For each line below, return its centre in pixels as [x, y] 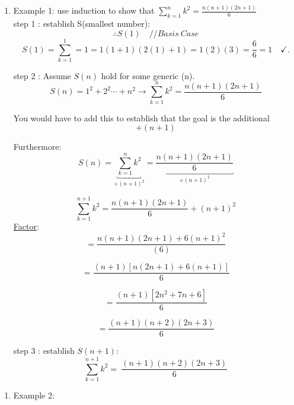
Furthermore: [37, 147]
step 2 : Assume [42, 75]
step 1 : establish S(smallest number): [82, 23]
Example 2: [34, 395]
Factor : [26, 226]
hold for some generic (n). [148, 75]
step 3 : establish [44, 351]
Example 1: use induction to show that [84, 10]
